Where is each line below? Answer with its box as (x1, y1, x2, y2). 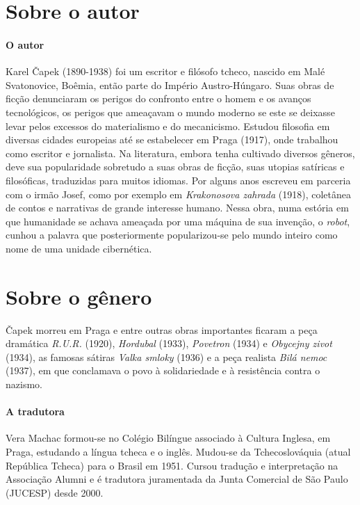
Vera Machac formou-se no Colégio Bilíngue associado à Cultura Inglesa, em (6, 431, 331, 445)
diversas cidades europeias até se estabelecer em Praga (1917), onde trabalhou (6, 132, 338, 147)
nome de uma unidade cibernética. (6, 241, 152, 255)
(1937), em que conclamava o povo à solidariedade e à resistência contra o (6, 363, 320, 378)
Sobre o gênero (6, 282, 152, 310)
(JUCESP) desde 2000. (6, 485, 104, 499)
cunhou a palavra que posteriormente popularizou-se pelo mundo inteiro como (6, 227, 338, 242)
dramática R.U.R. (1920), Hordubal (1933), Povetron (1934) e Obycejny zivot (6, 336, 332, 351)
